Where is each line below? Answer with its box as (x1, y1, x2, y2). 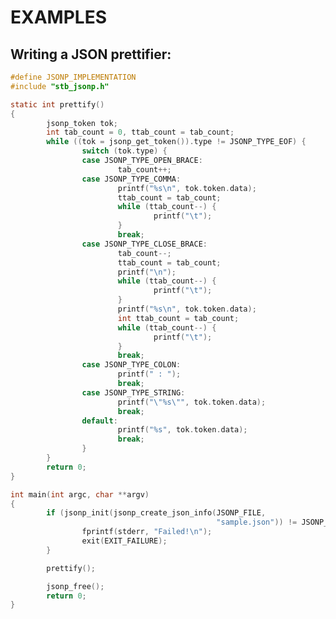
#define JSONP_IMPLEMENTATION (10, 72, 137, 82)
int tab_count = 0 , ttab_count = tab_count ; (46, 127, 235, 138)
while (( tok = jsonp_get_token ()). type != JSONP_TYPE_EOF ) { (46, 137, 307, 147)
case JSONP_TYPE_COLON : (81, 360, 182, 370)
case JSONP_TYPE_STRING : (81, 387, 186, 398)
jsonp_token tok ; (46, 118, 118, 128)
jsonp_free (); (46, 581, 105, 591)
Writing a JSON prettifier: (10, 46, 172, 63)
